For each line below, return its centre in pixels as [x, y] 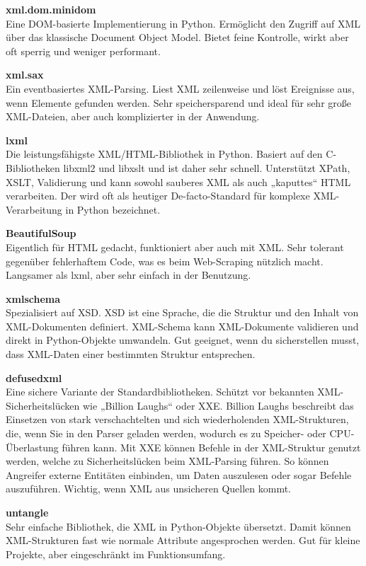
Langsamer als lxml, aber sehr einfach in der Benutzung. [128, 275]
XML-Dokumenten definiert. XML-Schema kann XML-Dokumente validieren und [182, 326]
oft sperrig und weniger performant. [83, 51]
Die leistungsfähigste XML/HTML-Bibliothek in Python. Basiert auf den [164, 154]
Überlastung [32, 447]
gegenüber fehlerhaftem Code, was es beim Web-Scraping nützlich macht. [165, 261]
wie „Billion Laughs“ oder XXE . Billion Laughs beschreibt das [218, 405]
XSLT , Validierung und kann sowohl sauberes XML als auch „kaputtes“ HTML [178, 181]
